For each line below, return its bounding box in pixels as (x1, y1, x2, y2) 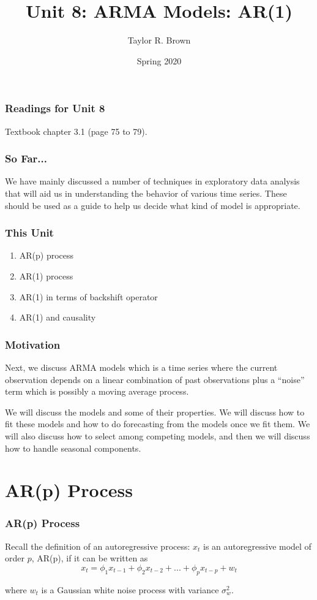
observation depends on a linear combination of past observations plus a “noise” (5, 373, 305, 385)
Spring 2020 (136, 54, 182, 67)
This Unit (5, 225, 54, 240)
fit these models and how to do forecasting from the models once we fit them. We (5, 417, 310, 430)
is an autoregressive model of (203, 539, 311, 552)
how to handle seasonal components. (5, 441, 141, 454)
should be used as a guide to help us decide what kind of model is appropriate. (5, 199, 300, 211)
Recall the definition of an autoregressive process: (5, 539, 190, 552)
